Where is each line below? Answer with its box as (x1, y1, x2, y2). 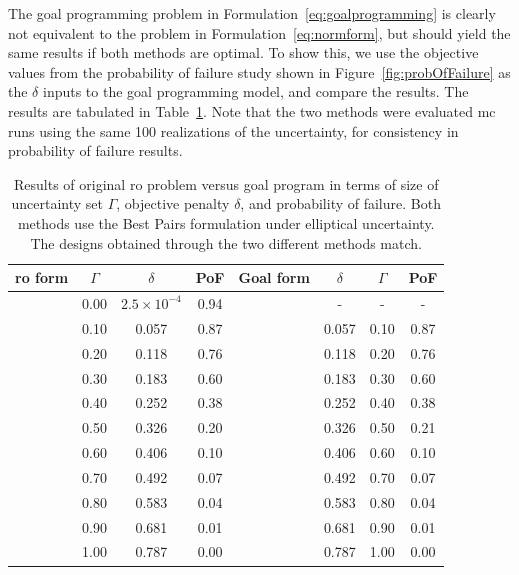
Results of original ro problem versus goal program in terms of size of (14, 173, 439, 194)
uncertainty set (11, 193, 103, 214)
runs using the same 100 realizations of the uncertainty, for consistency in (8, 120, 459, 141)
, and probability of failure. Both (240, 193, 441, 214)
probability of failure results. (8, 140, 183, 161)
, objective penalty (116, 193, 230, 214)
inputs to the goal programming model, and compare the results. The (42, 81, 469, 102)
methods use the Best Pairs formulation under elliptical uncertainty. (17, 212, 435, 233)
